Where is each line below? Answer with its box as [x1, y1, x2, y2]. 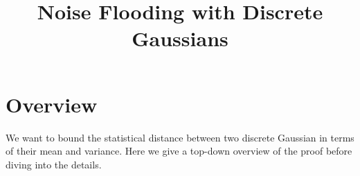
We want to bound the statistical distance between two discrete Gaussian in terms [6, 130, 354, 144]
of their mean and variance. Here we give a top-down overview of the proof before [6, 144, 352, 158]
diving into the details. [6, 157, 102, 171]
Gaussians [132, 24, 228, 52]
